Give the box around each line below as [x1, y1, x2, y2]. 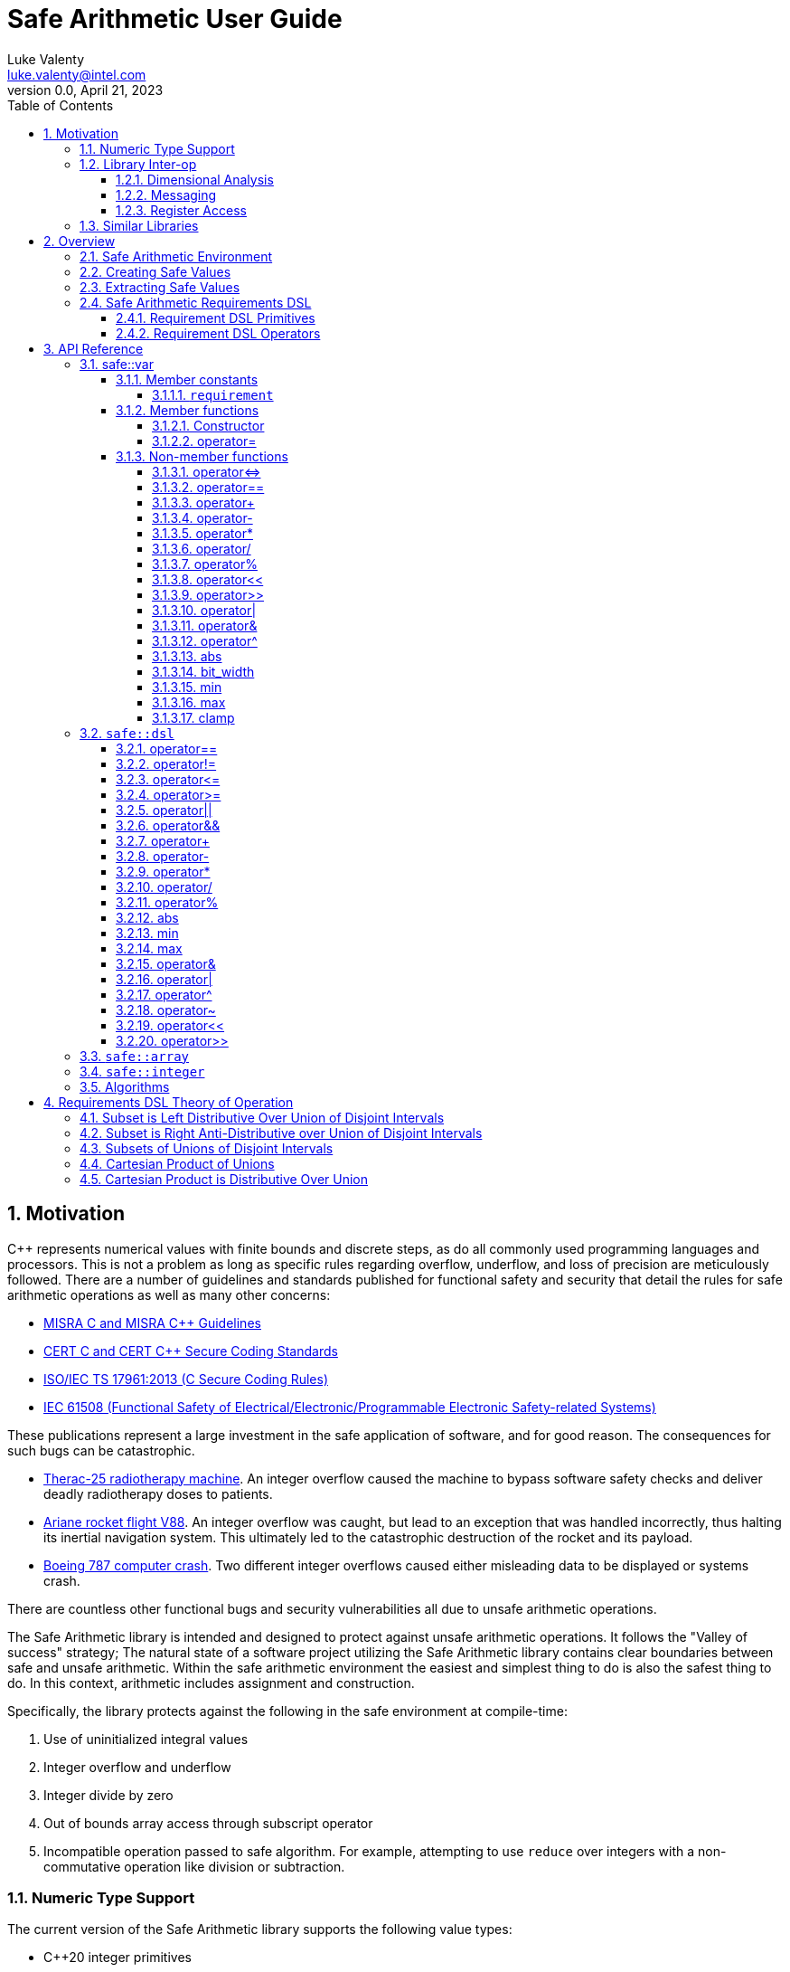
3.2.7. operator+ [116, 832, 210, 849]
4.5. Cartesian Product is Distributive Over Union [80, 1171, 368, 1187]
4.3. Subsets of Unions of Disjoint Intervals [80, 1140, 334, 1156]
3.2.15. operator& [116, 955, 216, 972]
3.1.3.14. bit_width [152, 663, 255, 679]
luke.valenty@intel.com [7, 66, 146, 82]
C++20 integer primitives [43, 1949, 192, 1966]
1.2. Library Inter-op [80, 156, 197, 172]
